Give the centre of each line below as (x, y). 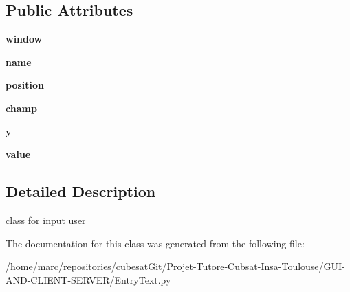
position (25, 85)
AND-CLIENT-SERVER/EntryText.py (88, 279)
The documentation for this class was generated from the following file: (155, 243)
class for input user (46, 220)
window (24, 39)
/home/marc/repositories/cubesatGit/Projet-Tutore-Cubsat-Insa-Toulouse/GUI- (175, 266)
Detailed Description (81, 191)
